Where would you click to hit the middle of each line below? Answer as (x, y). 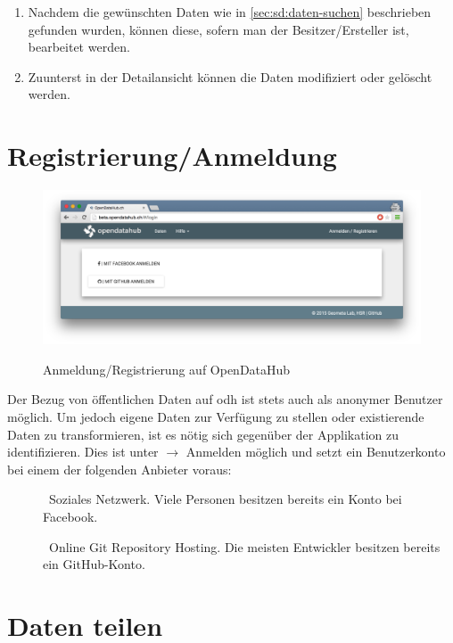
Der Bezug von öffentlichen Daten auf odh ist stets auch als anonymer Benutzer (225, 399)
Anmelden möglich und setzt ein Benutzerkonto (316, 452)
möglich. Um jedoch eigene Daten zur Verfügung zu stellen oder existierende (216, 416)
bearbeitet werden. (79, 47)
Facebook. (70, 516)
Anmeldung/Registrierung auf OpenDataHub (167, 369)
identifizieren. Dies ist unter (83, 452)
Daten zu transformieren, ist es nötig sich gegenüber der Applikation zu (203, 434)
